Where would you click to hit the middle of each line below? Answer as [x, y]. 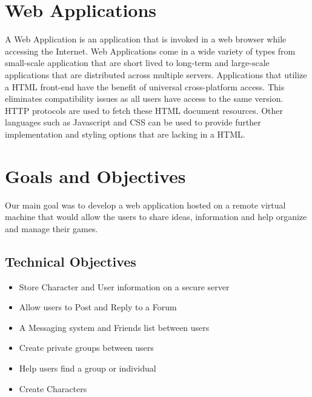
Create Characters [53, 388]
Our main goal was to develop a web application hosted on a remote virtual [145, 205]
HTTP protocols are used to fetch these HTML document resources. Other [144, 110]
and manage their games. [51, 228]
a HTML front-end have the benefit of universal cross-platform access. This [145, 86]
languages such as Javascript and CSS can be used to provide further [133, 122]
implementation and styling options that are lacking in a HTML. [125, 134]
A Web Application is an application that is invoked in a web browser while [146, 39]
